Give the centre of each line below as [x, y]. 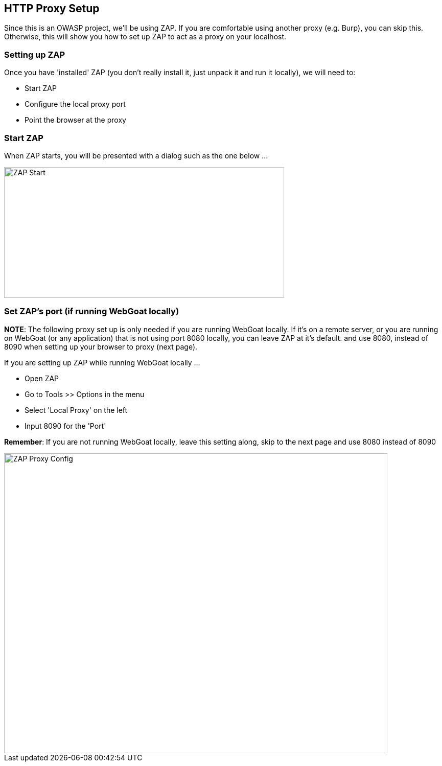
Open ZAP [42, 378]
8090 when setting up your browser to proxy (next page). [101, 346]
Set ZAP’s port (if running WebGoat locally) [92, 311]
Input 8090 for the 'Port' [65, 426]
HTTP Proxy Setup [52, 8]
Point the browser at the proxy [75, 120]
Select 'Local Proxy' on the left [76, 410]
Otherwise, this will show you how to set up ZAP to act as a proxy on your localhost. [145, 37]
